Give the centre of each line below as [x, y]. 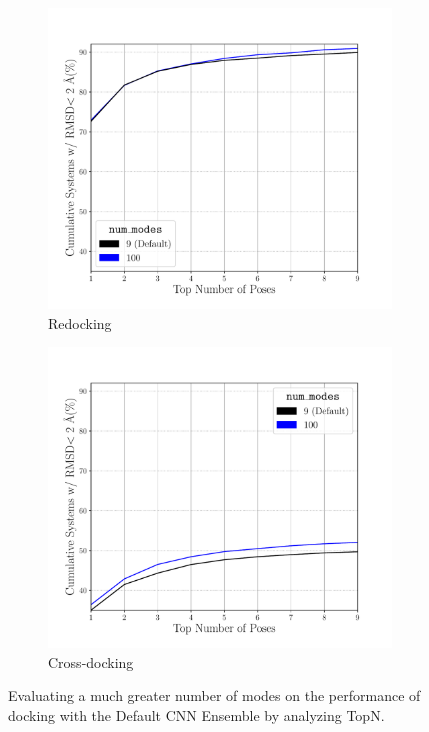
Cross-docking [91, 661]
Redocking [80, 322]
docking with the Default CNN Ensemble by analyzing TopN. [196, 714]
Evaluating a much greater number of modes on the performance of [214, 695]
